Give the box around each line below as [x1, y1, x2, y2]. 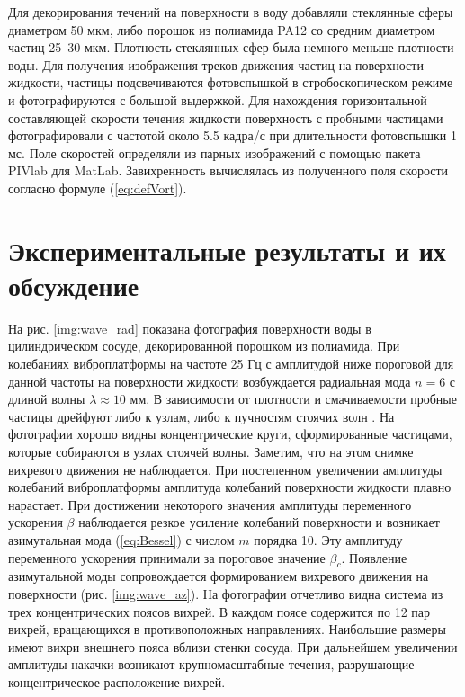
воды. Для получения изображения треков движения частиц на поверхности [8, 55, 424, 74]
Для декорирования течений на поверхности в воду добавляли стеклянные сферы [8, 3, 453, 21]
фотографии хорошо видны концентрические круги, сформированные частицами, [8, 424, 452, 443]
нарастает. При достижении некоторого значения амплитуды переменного [8, 495, 412, 514]
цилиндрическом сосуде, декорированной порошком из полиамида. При [8, 336, 400, 355]
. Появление [341, 548, 407, 567]
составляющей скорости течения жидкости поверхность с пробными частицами [8, 108, 443, 127]
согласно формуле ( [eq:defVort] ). [8, 178, 187, 197]
